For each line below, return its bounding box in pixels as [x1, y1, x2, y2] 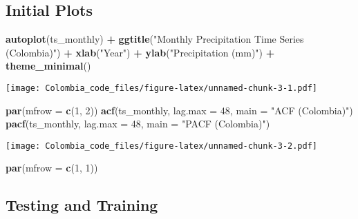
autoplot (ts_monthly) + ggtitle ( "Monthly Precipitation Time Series [6, 32, 304, 46]
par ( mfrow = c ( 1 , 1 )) [6, 160, 98, 175]
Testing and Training [6, 194, 158, 216]
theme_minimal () [6, 59, 91, 73]
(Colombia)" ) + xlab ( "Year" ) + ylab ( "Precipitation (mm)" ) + [6, 45, 275, 59]
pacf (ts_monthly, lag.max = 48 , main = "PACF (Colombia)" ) [6, 116, 270, 131]
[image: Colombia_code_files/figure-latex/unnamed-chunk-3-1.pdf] [6, 83, 318, 93]
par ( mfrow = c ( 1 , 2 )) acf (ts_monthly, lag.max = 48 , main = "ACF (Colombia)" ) [6, 103, 353, 117]
